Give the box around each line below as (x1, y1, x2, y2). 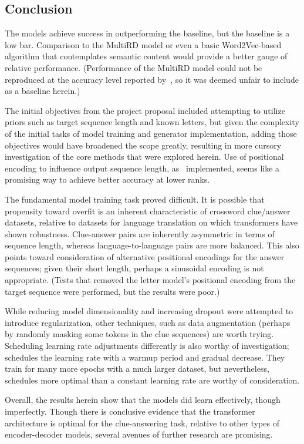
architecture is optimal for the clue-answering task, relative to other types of (5, 416, 279, 429)
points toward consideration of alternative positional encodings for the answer (5, 250, 285, 263)
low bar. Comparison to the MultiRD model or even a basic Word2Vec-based (5, 38, 282, 51)
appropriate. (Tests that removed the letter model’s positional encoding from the (5, 274, 296, 286)
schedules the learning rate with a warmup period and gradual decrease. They (5, 351, 285, 363)
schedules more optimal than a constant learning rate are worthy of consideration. (5, 374, 300, 386)
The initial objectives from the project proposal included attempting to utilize (5, 104, 285, 116)
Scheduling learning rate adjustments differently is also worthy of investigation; (5, 339, 289, 352)
